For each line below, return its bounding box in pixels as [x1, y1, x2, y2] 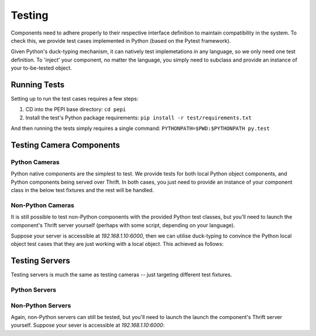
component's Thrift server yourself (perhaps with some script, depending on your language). [11, 221, 235, 228]
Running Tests [11, 80, 64, 90]
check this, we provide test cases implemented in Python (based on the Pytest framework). [11, 37, 231, 44]
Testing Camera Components [11, 140, 120, 150]
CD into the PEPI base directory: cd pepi [25, 106, 126, 113]
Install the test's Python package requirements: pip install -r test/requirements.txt [25, 114, 252, 121]
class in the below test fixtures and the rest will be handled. [11, 187, 154, 194]
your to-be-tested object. [11, 64, 73, 71]
